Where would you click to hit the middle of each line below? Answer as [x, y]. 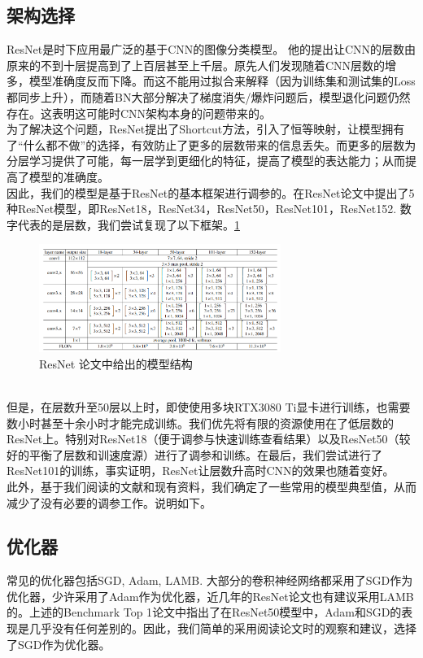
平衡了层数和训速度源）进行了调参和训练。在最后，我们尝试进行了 [205, 454]
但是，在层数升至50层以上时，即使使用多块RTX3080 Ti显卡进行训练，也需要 [209, 406]
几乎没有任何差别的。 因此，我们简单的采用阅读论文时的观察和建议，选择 [222, 628]
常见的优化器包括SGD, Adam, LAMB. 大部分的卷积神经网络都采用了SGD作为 [210, 580]
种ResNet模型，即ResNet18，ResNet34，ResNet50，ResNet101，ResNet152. [202, 209]
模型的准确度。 [69, 176]
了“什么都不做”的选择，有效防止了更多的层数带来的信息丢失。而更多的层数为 [211, 144]
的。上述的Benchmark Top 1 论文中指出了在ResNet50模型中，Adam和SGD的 [204, 612]
